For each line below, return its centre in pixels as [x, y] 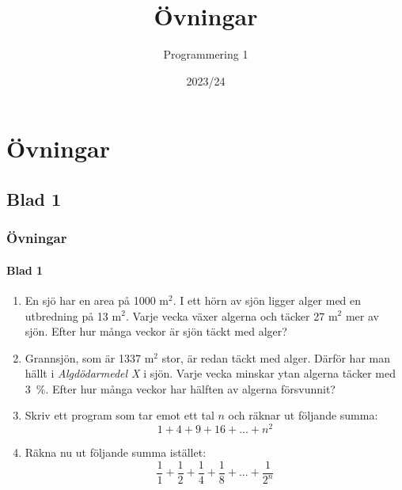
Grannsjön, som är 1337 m [89, 357]
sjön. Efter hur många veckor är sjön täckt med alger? [156, 331]
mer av [362, 315]
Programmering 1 [206, 54]
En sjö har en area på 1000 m [97, 300]
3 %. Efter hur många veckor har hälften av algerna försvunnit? [180, 388]
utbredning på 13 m [73, 315]
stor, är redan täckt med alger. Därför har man [276, 357]
